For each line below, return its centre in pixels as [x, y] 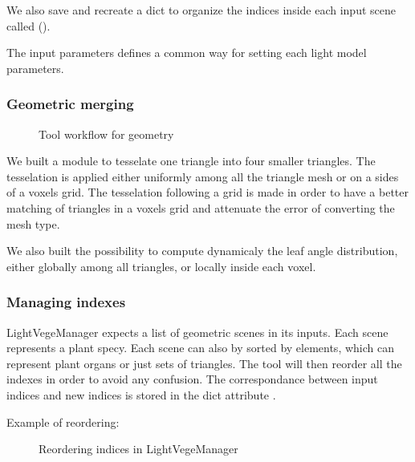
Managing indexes [66, 302]
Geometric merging [70, 104]
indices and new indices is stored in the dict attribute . [141, 394]
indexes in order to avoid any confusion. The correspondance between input [192, 379]
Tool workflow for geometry [106, 134]
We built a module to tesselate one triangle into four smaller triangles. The [191, 161]
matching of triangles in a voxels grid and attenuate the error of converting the [201, 207]
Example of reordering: [63, 421]
